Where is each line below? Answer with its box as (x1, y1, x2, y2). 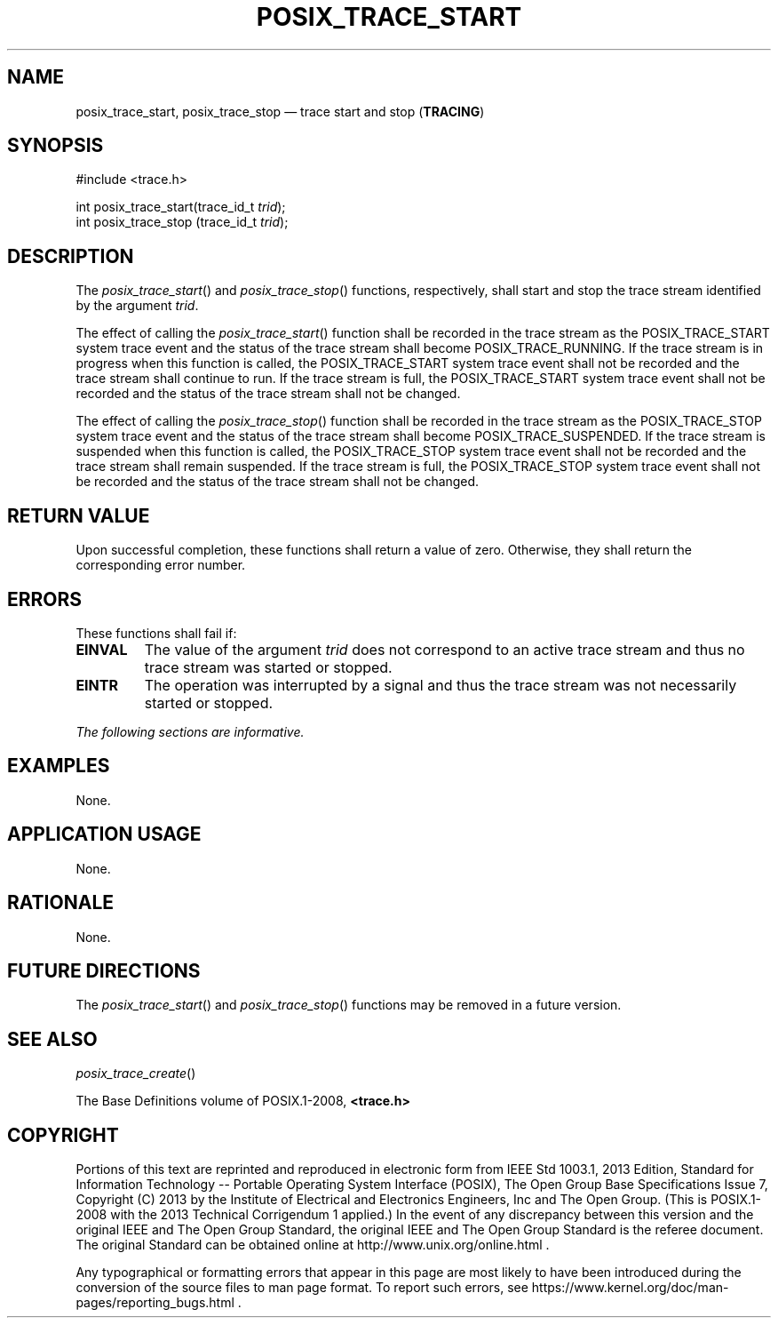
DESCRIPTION (7, 244, 134, 267)
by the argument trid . (75, 298, 199, 314)
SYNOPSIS (7, 134, 104, 157)
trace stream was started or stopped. (144, 658, 393, 676)
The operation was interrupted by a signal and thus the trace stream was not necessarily (144, 675, 737, 694)
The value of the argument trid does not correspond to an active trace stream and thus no (144, 640, 745, 659)
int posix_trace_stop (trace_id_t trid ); (75, 214, 289, 230)
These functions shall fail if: (75, 625, 237, 641)
